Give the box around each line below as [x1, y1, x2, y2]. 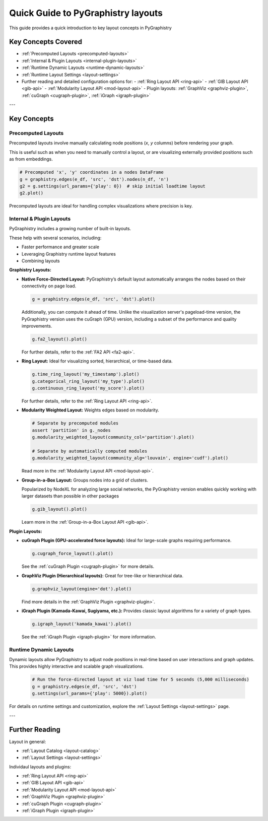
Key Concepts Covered [9, 38, 82, 46]
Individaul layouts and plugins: [9, 763, 71, 769]
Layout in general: [9, 739, 46, 745]
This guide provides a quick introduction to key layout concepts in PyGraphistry [9, 25, 172, 31]
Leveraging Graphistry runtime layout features [21, 251, 116, 257]
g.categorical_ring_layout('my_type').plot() [32, 378, 145, 384]
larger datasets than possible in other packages [21, 493, 119, 499]
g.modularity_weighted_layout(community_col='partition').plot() [32, 434, 195, 440]
